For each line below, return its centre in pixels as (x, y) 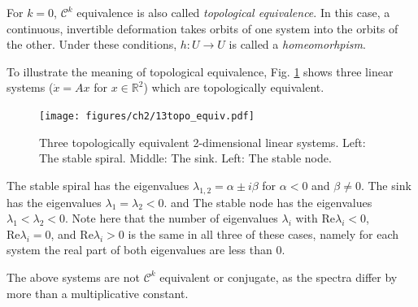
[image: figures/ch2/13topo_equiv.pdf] (147, 116)
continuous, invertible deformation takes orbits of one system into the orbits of (202, 28)
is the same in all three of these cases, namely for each (263, 233)
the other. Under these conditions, (92, 44)
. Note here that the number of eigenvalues (172, 218)
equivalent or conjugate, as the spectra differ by (279, 277)
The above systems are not (73, 277)
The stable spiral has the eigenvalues (98, 185)
